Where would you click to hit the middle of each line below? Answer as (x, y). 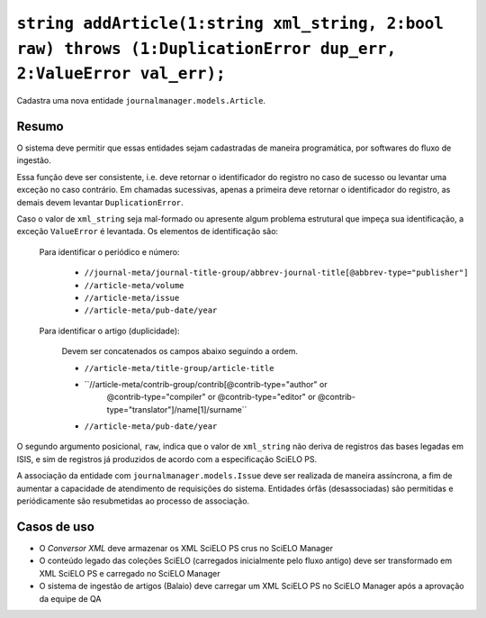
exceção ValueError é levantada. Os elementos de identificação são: (148, 232)
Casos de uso (55, 527)
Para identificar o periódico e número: (109, 251)
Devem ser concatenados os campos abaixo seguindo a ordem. (180, 351)
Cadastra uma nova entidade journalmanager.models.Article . (141, 101)
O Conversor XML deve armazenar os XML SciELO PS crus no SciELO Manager (186, 548)
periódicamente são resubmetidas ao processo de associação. (133, 501)
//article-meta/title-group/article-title (179, 368)
